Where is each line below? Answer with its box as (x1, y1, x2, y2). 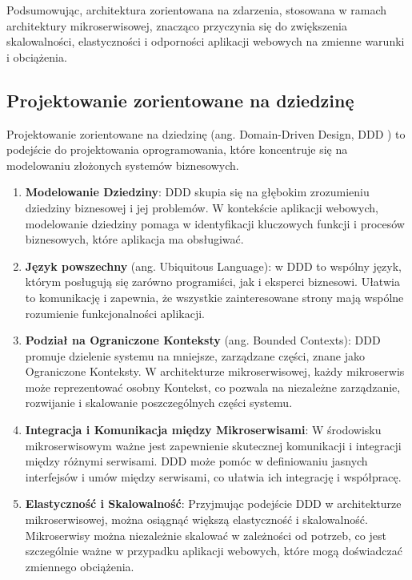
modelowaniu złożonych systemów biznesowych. (6, 156, 239, 173)
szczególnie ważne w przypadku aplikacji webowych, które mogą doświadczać (25, 542, 402, 559)
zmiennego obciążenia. (25, 558, 134, 574)
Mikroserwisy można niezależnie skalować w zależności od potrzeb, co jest (25, 526, 386, 543)
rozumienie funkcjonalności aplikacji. (25, 304, 205, 321)
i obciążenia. (6, 48, 67, 65)
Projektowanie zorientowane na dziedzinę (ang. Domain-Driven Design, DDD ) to (6, 125, 406, 142)
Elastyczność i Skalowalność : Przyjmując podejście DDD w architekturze (25, 495, 402, 512)
